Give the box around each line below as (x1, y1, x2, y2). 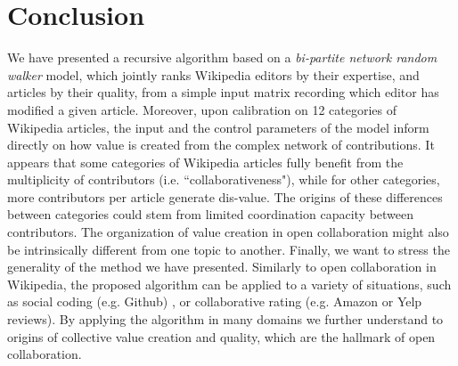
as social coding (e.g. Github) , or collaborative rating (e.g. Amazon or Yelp (7, 292, 422, 311)
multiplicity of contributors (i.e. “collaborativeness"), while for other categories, (7, 170, 440, 189)
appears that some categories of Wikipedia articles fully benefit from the (7, 152, 404, 171)
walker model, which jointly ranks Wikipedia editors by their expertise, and (7, 65, 420, 84)
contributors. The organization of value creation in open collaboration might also (7, 223, 449, 241)
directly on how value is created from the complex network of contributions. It (7, 135, 435, 154)
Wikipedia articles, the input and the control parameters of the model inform (7, 118, 429, 136)
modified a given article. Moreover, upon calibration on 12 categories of (7, 100, 397, 118)
